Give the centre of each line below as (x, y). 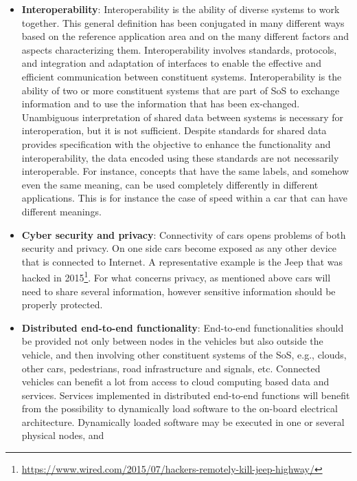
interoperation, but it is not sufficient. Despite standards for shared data (174, 130)
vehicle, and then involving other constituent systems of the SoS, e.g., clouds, (184, 354)
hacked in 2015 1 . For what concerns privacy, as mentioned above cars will (176, 276)
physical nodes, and (63, 435)
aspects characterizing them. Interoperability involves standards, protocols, (179, 49)
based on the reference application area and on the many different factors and (185, 36)
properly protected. (62, 304)
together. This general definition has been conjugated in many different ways (183, 22)
